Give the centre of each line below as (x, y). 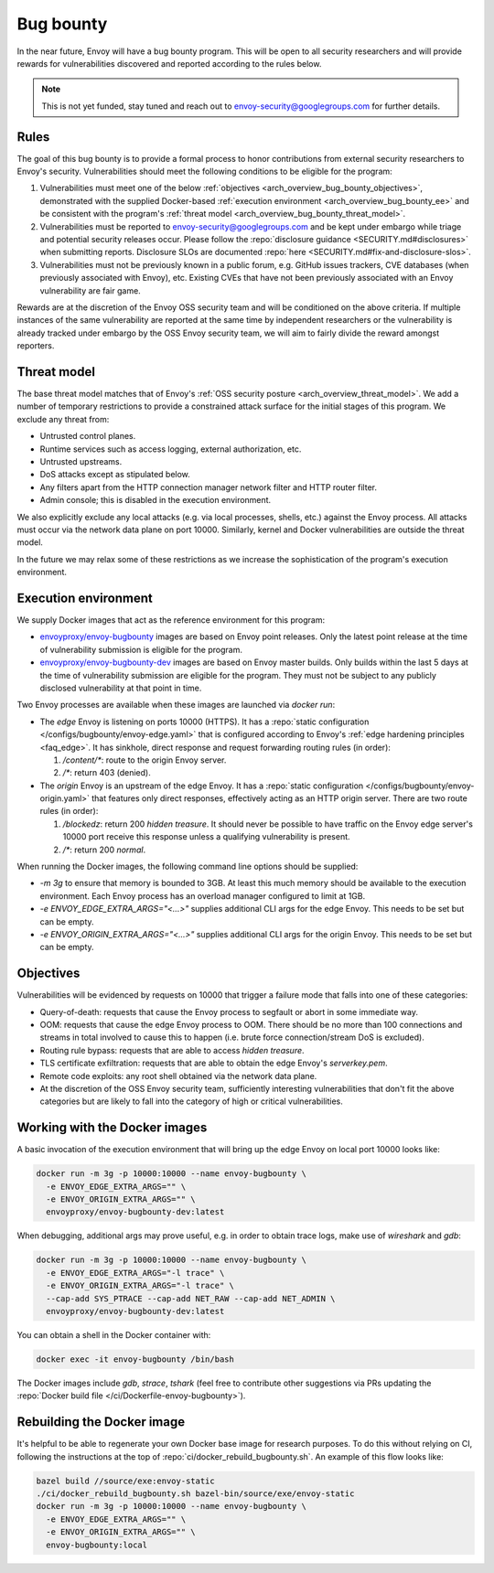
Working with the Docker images (112, 1128)
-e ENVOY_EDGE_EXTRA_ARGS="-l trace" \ (135, 1273)
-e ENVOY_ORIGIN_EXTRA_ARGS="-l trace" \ (140, 1286)
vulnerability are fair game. (90, 290)
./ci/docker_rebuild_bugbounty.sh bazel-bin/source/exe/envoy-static (195, 1494)
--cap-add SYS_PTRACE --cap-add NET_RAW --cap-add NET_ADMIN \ (191, 1298)
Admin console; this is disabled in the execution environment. (156, 500)
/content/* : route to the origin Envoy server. (145, 760)
